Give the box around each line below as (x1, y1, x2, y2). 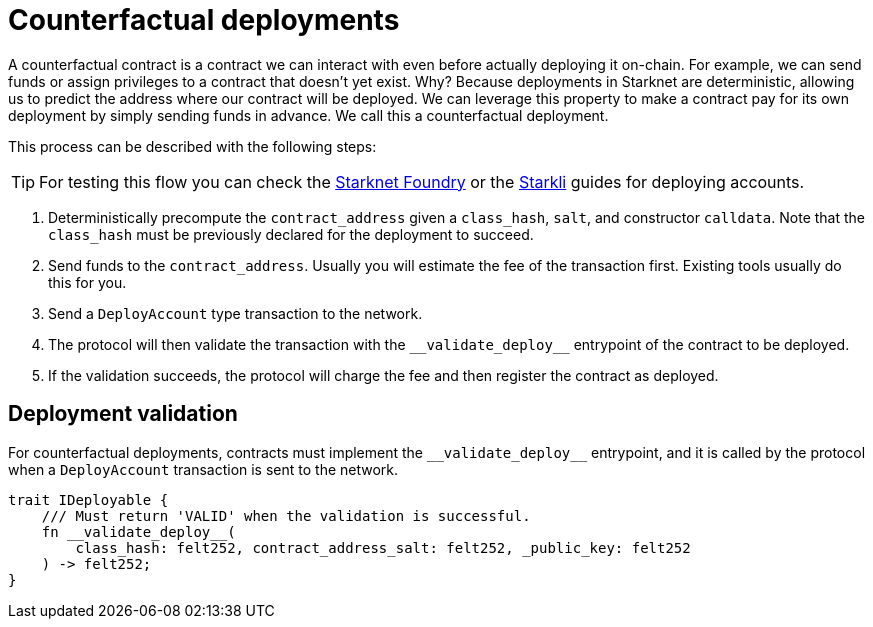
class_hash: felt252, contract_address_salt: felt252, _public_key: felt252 (75, 539, 691, 556)
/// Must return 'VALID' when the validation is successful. (41, 507, 531, 524)
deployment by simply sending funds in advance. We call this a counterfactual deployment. (8, 106, 609, 124)
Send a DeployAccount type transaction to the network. (48, 304, 423, 322)
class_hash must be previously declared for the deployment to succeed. (48, 225, 534, 243)
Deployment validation (8, 401, 238, 427)
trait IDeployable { (8, 491, 169, 508)
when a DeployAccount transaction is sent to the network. (8, 460, 399, 478)
